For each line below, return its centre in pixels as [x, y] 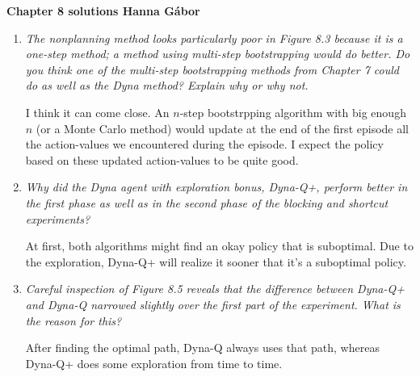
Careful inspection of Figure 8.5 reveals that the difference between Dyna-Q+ [215, 289]
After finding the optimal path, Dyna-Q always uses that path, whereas [202, 348]
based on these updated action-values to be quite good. [162, 159]
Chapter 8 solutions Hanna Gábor [103, 10]
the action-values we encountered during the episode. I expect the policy [204, 144]
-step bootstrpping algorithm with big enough [293, 112]
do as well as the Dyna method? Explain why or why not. [167, 85]
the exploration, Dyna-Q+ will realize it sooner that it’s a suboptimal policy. [216, 261]
